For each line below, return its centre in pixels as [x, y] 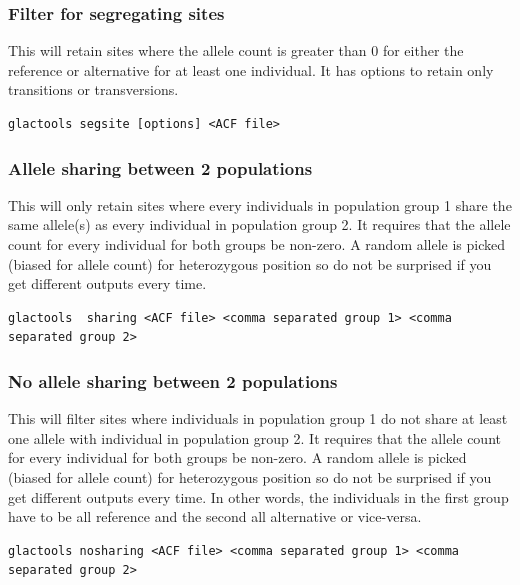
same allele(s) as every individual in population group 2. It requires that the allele [259, 224]
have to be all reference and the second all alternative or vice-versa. [215, 516]
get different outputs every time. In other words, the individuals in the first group [258, 496]
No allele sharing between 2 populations [173, 380]
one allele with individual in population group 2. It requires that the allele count [254, 437]
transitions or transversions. [93, 89]
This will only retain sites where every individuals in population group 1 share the [260, 204]
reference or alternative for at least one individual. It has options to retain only [251, 69]
